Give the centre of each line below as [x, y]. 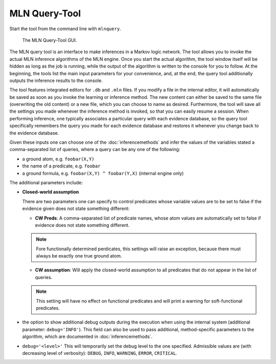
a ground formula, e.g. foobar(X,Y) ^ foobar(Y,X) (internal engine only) [103, 173]
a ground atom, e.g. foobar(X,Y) [58, 159]
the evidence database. [34, 133]
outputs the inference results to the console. [56, 80]
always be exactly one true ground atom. [79, 256]
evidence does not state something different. [82, 225]
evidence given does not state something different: [76, 209]
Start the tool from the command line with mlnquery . [65, 29]
